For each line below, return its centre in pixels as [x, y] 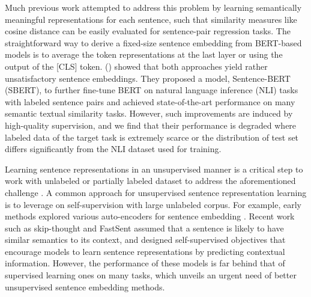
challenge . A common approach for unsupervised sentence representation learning [156, 192]
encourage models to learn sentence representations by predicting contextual [145, 251]
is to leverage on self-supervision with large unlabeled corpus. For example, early [153, 204]
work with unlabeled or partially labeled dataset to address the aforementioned [150, 181]
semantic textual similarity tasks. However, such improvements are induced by [149, 113]
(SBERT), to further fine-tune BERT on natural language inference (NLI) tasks [152, 90]
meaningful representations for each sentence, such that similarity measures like [151, 19]
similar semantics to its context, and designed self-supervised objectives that [145, 240]
